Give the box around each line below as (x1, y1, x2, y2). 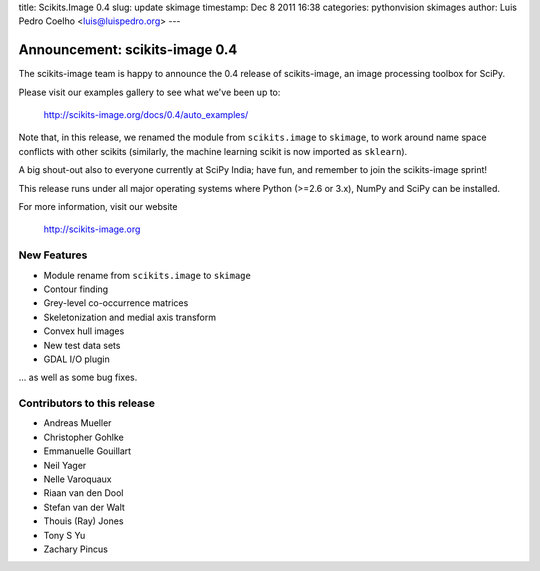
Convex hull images (43, 325, 125, 337)
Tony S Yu (43, 529, 86, 541)
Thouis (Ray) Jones (43, 515, 124, 527)
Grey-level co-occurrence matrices (43, 297, 189, 309)
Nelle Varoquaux (43, 473, 112, 485)
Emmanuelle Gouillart (43, 445, 132, 457)
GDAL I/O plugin (43, 353, 110, 365)
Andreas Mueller (43, 417, 112, 429)
